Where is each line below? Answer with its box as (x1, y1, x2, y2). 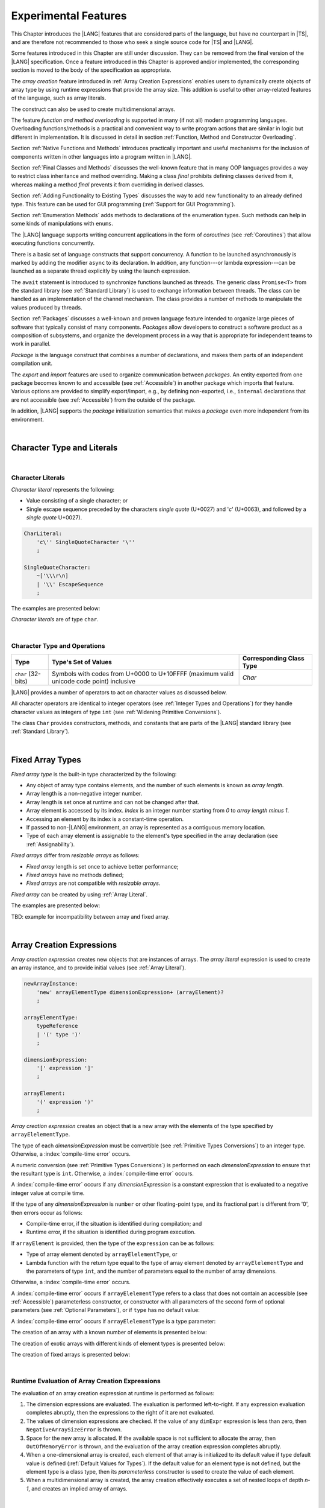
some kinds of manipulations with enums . (11, 220, 114, 227)
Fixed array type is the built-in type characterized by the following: (11, 770, 177, 778)
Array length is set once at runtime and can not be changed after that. (26, 798, 200, 805)
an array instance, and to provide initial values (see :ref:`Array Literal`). (11, 964, 186, 971)
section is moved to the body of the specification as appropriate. (11, 66, 172, 74)
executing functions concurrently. (11, 239, 95, 247)
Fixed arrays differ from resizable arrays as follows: (11, 852, 140, 859)
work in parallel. (11, 340, 51, 347)
